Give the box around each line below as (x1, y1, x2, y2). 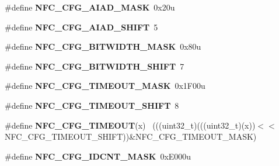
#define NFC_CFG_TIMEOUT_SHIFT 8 (5, 99, 179, 111)
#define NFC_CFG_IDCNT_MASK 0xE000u (5, 150, 191, 162)
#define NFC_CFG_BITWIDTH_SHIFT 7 (5, 60, 184, 72)
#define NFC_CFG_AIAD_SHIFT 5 (5, 20, 158, 33)
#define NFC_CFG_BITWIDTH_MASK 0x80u (5, 40, 201, 53)
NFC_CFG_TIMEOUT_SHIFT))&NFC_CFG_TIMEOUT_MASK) (5, 130, 257, 143)
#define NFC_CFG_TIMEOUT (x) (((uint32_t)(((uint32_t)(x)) (5, 119, 256, 131)
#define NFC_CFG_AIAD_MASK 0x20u (5, 1, 175, 13)
